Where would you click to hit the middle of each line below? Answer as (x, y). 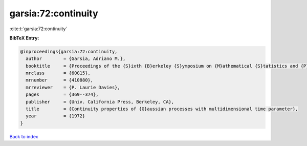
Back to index (24, 136)
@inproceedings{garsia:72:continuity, (69, 51)
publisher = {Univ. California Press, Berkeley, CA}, (100, 102)
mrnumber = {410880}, (60, 80)
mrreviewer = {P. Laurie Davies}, (73, 87)
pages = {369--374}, (62, 95)
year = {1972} (56, 116)
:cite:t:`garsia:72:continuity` (38, 29)
